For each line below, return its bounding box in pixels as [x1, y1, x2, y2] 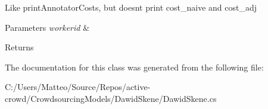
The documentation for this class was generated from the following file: [5, 60, 264, 73]
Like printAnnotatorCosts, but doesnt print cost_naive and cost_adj [5, 1, 257, 13]
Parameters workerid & [5, 21, 90, 33]
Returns [5, 41, 34, 53]
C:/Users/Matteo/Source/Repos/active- [5, 81, 151, 93]
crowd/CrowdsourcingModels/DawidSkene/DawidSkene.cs [5, 92, 217, 104]
